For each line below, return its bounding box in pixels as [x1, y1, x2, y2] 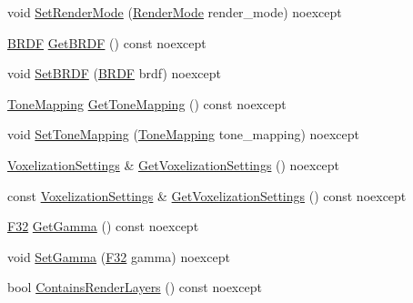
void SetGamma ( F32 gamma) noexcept [7, 247, 230, 266]
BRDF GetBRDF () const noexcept [7, 33, 206, 52]
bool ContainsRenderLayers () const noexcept [7, 278, 262, 297]
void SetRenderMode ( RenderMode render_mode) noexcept [7, 3, 342, 21]
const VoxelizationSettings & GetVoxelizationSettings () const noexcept [7, 186, 407, 205]
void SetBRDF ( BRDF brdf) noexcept [7, 64, 221, 83]
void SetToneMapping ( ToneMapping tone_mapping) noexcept [7, 125, 360, 144]
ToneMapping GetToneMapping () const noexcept [7, 94, 287, 113]
